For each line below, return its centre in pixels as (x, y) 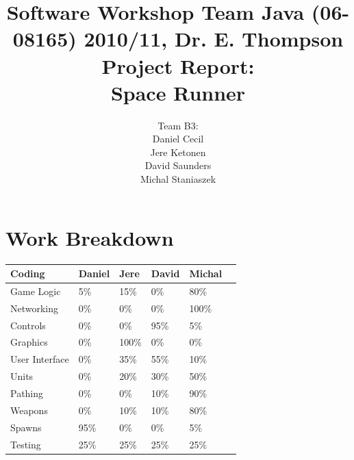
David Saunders (178, 165)
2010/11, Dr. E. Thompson (214, 39)
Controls (28, 325)
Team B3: (178, 125)
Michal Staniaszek (178, 179)
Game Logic (36, 291)
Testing (26, 444)
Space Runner (178, 92)
